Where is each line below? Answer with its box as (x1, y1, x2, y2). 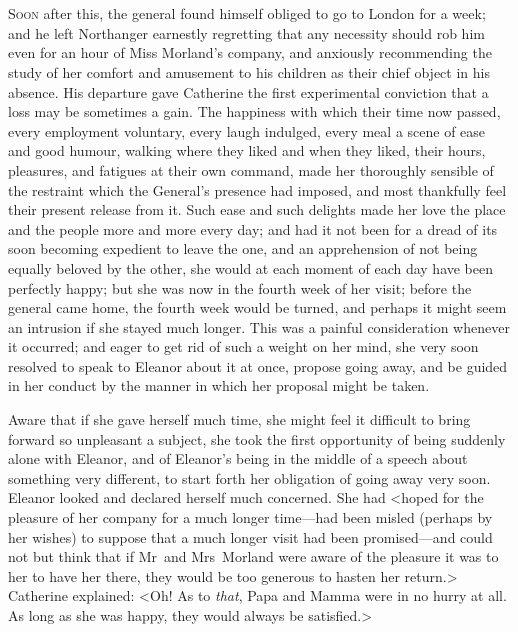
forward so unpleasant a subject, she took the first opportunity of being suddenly (8, 428, 506, 449)
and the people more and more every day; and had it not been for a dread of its (8, 218, 498, 239)
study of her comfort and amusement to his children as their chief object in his (8, 61, 490, 82)
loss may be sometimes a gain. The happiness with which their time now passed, (8, 101, 501, 122)
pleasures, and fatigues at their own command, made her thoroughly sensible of (8, 159, 494, 180)
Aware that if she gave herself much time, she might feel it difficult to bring (8, 409, 471, 430)
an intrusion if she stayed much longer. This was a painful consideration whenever (8, 316, 510, 337)
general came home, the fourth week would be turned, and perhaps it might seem (8, 297, 507, 318)
